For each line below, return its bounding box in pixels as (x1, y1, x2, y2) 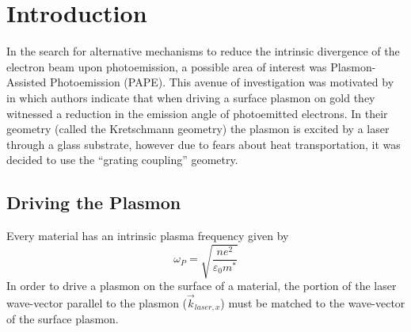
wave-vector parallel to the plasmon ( (6, 295, 188, 311)
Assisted (6, 74, 47, 90)
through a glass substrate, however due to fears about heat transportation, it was (6, 135, 401, 152)
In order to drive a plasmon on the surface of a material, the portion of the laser (6, 277, 397, 294)
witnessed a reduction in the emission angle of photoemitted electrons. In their (6, 105, 388, 121)
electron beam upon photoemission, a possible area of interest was (6, 58, 327, 74)
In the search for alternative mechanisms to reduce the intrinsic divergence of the (6, 43, 400, 59)
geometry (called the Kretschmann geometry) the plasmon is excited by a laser (6, 120, 390, 137)
